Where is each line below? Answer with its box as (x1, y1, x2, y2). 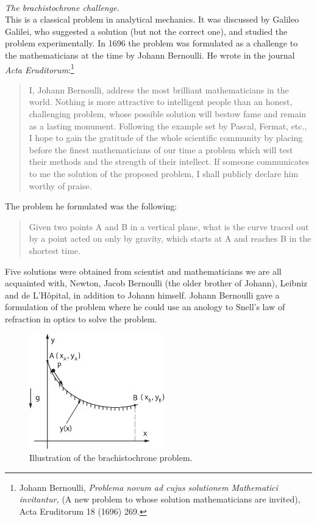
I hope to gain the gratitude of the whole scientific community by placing (29, 131, 303, 144)
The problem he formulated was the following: (5, 200, 177, 212)
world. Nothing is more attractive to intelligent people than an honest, (29, 95, 293, 108)
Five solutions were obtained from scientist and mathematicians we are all (5, 264, 282, 277)
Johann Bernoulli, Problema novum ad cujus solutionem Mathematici (19, 480, 278, 493)
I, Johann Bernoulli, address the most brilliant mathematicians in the (29, 83, 289, 96)
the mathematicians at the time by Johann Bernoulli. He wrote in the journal (5, 48, 295, 61)
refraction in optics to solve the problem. (5, 312, 157, 325)
